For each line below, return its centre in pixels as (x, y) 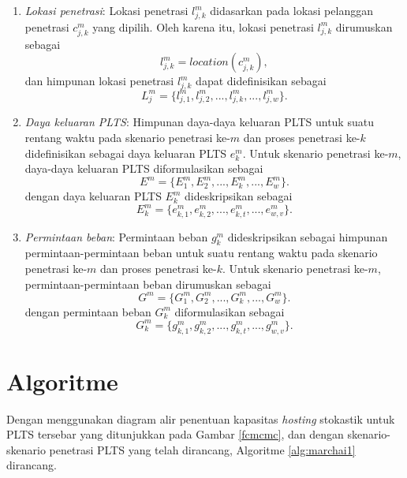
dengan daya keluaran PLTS (93, 196)
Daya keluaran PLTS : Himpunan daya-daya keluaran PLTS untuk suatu (199, 122)
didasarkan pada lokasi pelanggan (291, 10)
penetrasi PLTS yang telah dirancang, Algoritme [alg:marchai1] (202, 449)
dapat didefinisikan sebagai (261, 81)
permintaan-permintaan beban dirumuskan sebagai (148, 284)
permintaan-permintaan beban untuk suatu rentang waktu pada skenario (201, 253)
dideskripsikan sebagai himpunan (308, 236)
